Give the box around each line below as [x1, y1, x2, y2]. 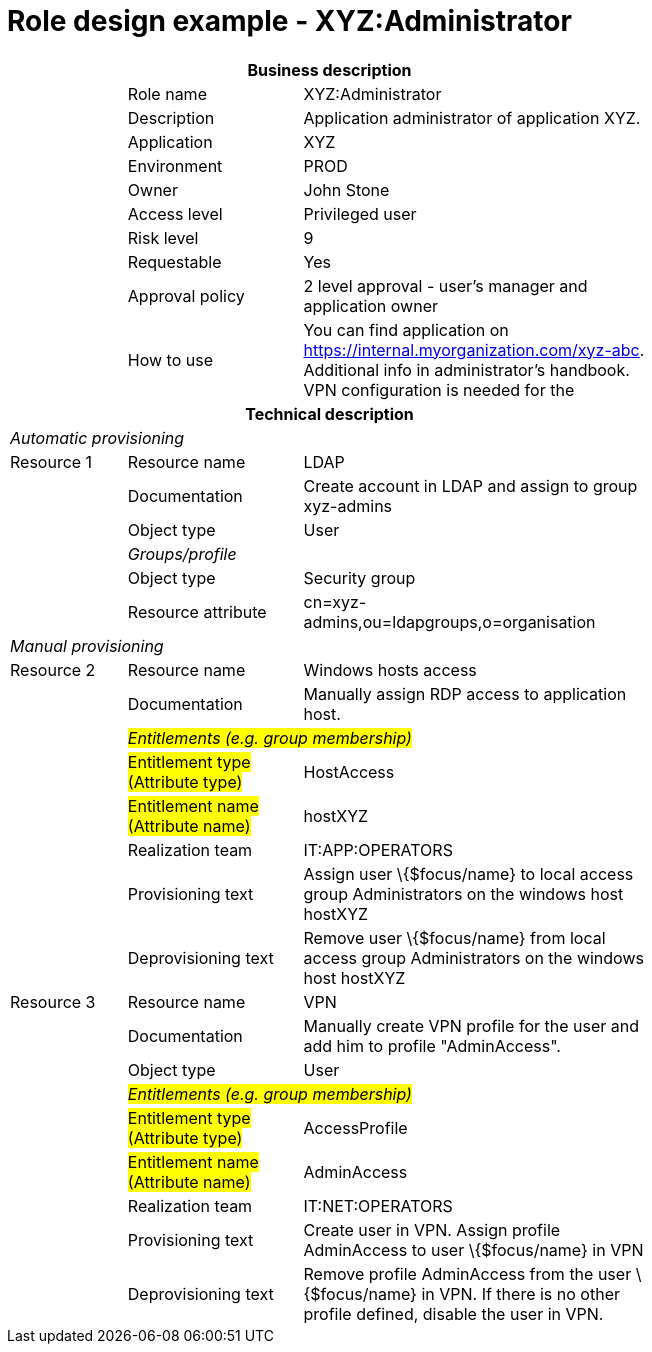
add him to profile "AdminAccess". [303, 1035, 561, 1056]
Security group [303, 567, 416, 588]
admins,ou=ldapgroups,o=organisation [303, 611, 596, 632]
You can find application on [303, 319, 509, 340]
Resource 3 [10, 991, 96, 1012]
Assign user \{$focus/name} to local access [303, 863, 634, 884]
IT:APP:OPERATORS [303, 839, 453, 860]
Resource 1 [10, 451, 93, 472]
